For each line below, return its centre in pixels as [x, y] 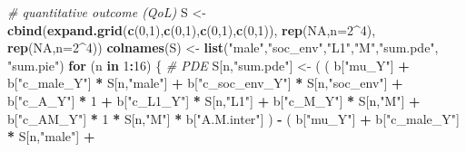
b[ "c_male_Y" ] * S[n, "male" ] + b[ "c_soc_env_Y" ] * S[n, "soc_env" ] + [205, 83]
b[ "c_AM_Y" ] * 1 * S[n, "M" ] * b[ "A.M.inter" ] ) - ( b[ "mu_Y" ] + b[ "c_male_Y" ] [233, 118]
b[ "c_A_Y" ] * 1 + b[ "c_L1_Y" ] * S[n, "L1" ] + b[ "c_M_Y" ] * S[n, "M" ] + [214, 100]
